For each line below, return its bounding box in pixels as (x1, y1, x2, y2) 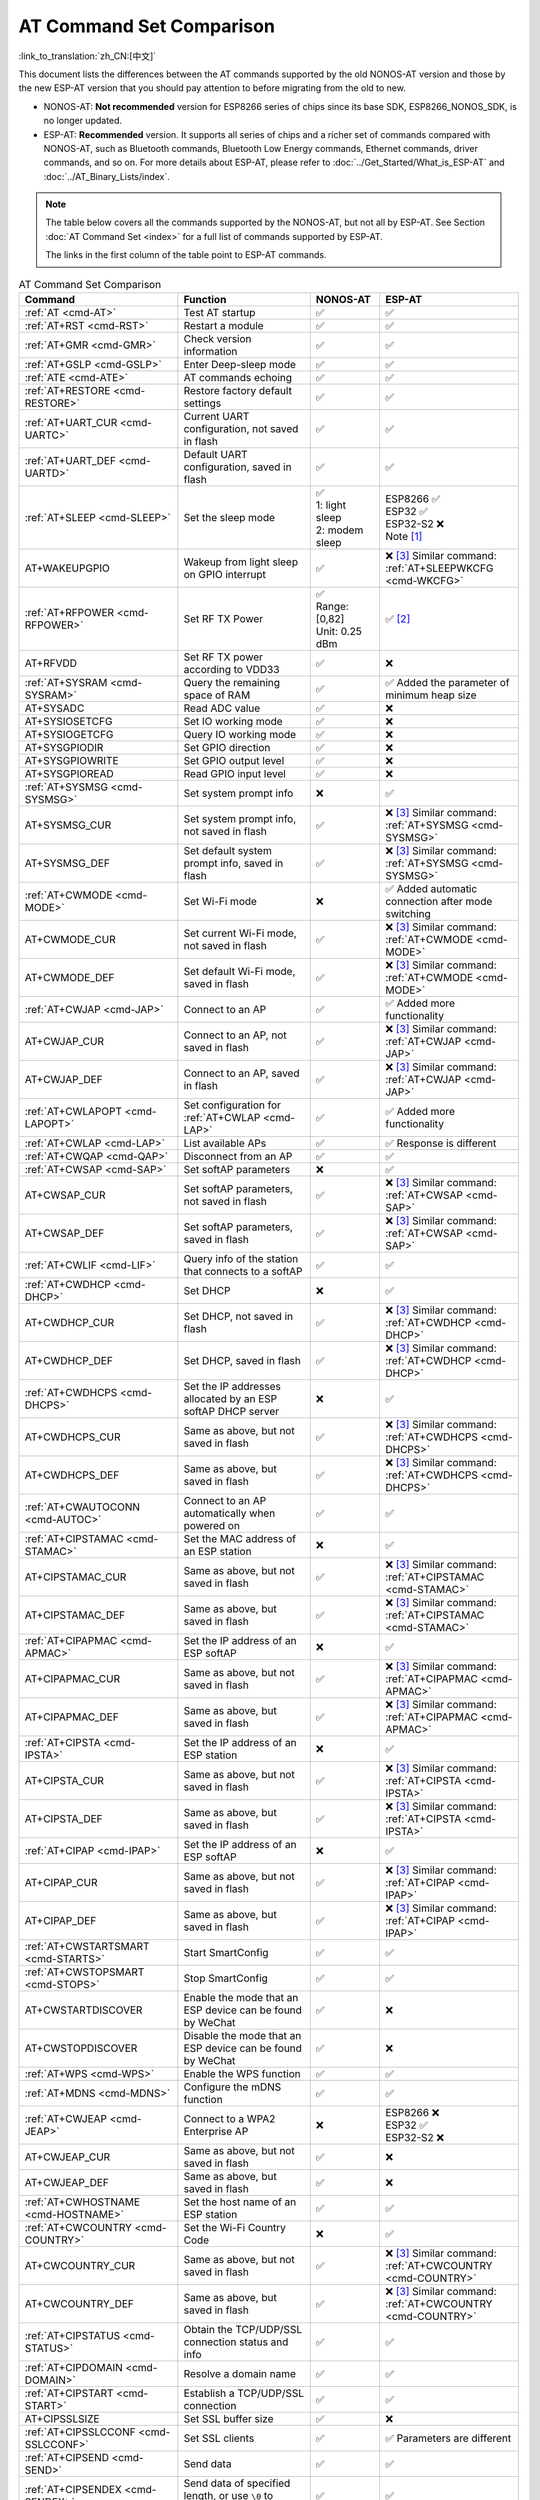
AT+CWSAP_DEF (24, 1226, 105, 1240)
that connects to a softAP (183, 1265, 304, 1278)
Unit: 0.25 (315, 625, 362, 638)
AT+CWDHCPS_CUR (24, 1430, 121, 1444)
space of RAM (183, 688, 251, 702)
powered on (183, 1519, 240, 1532)
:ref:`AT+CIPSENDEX (24, 2483, 122, 2496)
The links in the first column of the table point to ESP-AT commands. (45, 249, 327, 261)
